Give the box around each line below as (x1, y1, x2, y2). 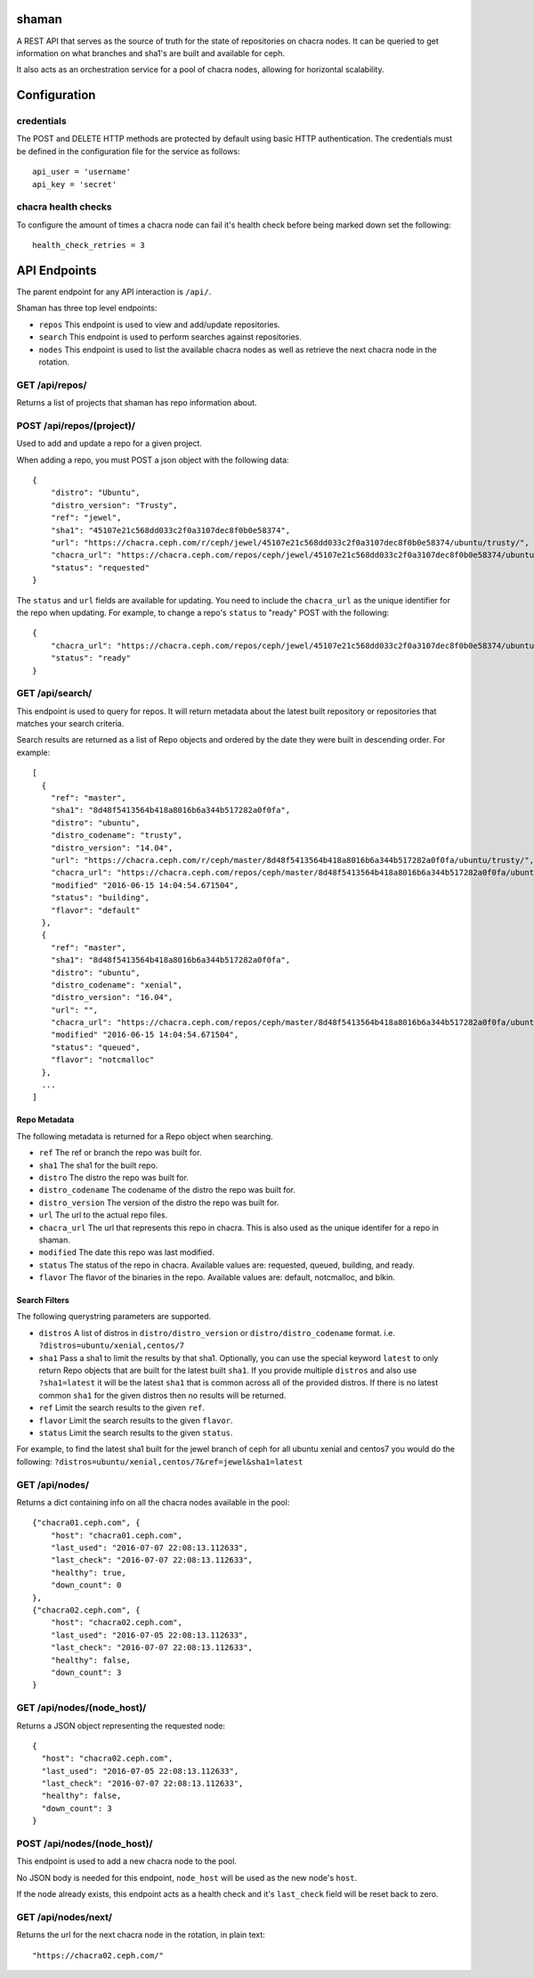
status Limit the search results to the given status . (38, 1427, 233, 1438)
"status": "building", (50, 892, 150, 903)
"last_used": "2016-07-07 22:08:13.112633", (50, 1543, 248, 1553)
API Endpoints (16, 263, 97, 278)
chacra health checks (16, 201, 112, 213)
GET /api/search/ (16, 687, 93, 700)
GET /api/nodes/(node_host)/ (16, 1702, 147, 1714)
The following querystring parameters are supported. (16, 1311, 212, 1322)
